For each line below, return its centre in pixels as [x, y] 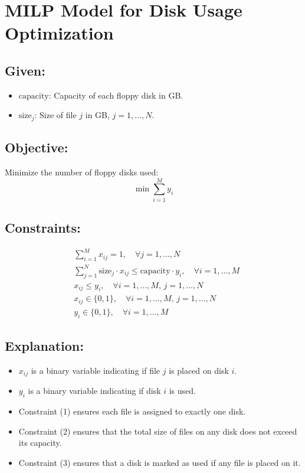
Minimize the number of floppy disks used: [82, 172]
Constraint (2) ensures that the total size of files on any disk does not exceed [158, 431]
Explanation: [44, 346]
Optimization [59, 33]
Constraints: [43, 228]
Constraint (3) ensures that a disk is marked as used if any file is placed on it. [160, 462]
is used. [182, 391]
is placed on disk [199, 370]
